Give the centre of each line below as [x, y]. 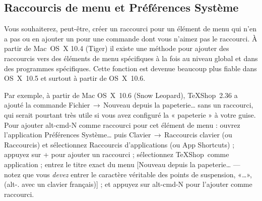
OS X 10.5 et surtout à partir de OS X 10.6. [75, 78]
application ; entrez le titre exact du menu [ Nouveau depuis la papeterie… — [122, 164]
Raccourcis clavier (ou [198, 135]
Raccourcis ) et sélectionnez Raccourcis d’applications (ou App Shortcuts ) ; [119, 144]
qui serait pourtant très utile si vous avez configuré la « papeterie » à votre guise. [130, 114]
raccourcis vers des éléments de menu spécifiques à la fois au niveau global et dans [131, 58]
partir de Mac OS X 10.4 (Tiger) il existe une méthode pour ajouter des [117, 48]
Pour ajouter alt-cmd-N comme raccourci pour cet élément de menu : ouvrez [122, 124]
